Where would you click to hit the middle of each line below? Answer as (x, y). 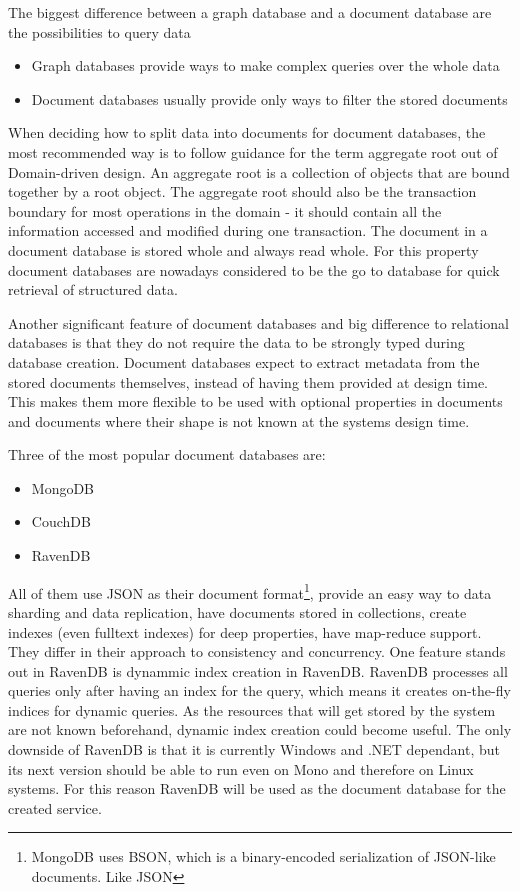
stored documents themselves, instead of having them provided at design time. (248, 381)
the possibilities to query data (99, 31)
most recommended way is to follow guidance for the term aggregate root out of (253, 151)
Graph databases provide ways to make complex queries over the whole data (265, 65)
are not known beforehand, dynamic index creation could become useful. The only (260, 729)
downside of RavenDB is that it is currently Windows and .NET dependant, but (254, 749)
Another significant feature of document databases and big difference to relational (258, 322)
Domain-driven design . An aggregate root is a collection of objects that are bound (259, 171)
